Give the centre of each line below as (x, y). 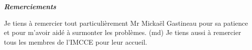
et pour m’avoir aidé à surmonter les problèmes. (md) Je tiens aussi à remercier (123, 32)
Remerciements (30, 6)
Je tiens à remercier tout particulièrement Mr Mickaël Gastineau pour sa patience (126, 23)
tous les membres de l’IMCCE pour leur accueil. (76, 42)
